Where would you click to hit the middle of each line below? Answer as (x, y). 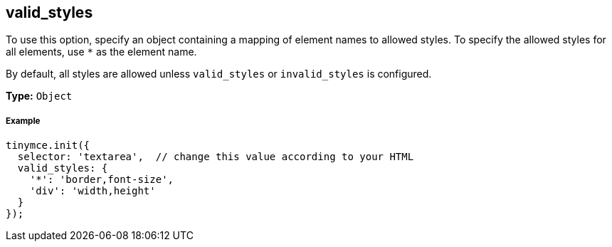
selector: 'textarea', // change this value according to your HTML (216, 157)
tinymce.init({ (48, 146)
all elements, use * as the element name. (101, 52)
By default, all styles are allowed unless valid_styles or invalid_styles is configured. (219, 74)
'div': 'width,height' (93, 191)
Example (23, 121)
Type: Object (39, 96)
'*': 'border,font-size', (102, 180)
